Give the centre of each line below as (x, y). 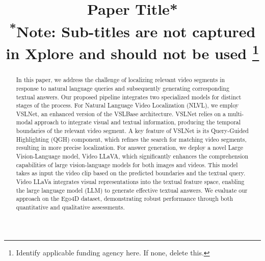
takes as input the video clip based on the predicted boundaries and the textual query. (131, 173)
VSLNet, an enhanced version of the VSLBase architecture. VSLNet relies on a (121, 113)
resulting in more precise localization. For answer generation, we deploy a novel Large (130, 148)
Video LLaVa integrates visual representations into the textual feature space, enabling (130, 182)
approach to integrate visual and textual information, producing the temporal (138, 122)
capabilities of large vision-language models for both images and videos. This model (127, 164)
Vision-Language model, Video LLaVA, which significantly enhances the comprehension (132, 156)
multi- (236, 113)
